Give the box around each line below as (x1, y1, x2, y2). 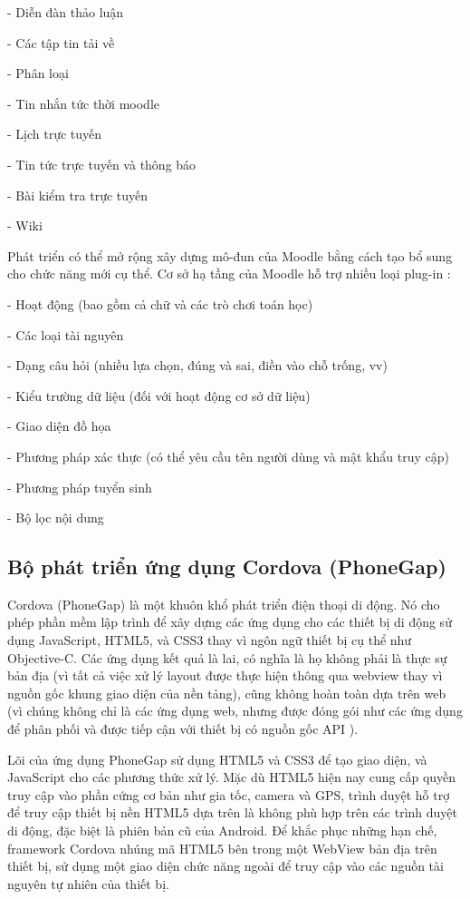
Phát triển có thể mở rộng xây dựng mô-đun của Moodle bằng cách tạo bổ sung (7, 246, 453, 265)
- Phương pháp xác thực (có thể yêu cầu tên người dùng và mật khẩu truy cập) (7, 446, 449, 465)
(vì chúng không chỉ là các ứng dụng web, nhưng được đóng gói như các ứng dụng (7, 701, 463, 720)
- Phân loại (7, 64, 69, 83)
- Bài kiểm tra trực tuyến (7, 185, 149, 204)
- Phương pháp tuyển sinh (7, 477, 152, 496)
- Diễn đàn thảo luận (7, 3, 124, 21)
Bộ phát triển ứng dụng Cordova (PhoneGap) (7, 552, 446, 581)
